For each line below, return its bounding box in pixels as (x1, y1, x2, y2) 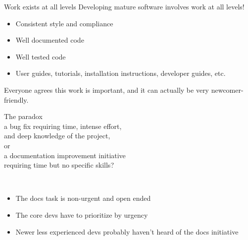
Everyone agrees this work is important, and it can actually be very (4, 84, 209, 95)
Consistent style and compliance (15, 18, 113, 28)
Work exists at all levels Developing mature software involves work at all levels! (4, 1, 245, 11)
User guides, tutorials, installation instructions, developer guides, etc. (15, 68, 226, 78)
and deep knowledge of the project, (4, 130, 110, 141)
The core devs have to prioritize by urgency (15, 209, 148, 220)
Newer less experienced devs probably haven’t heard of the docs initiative (15, 226, 239, 237)
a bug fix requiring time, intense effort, (4, 120, 122, 131)
